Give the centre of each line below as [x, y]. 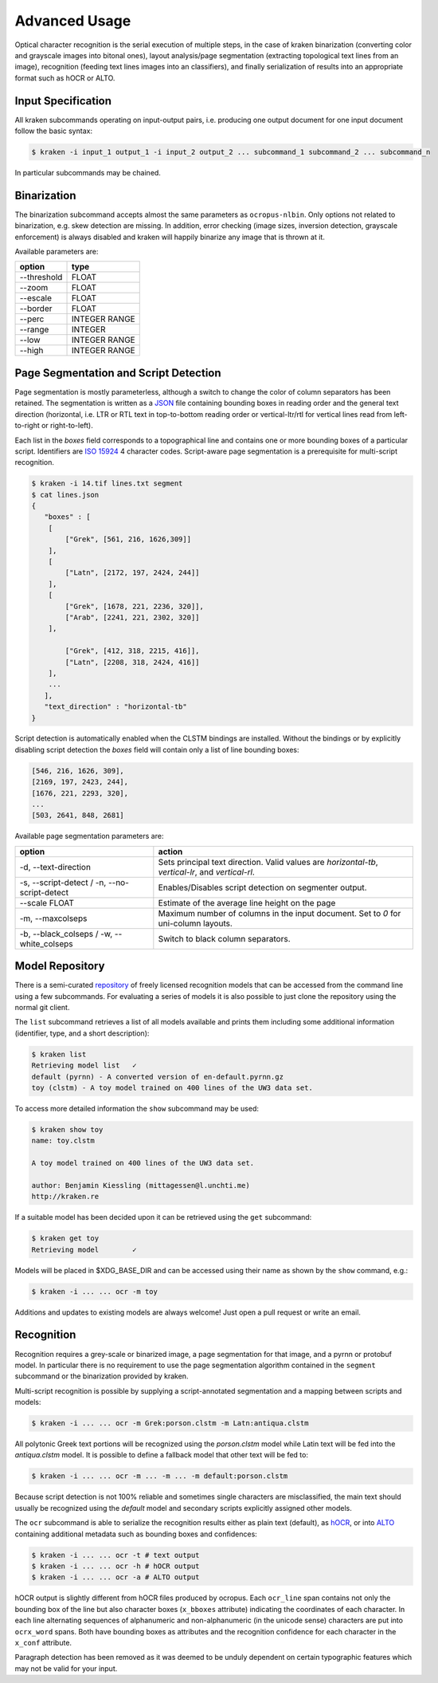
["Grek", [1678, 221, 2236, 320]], [135, 606]
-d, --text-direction [55, 867]
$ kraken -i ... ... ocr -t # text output [115, 1555]
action [170, 851]
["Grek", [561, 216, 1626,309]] [128, 539]
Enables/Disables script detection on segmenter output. [262, 887]
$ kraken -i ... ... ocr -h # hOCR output [115, 1566]
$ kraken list [59, 1054]
